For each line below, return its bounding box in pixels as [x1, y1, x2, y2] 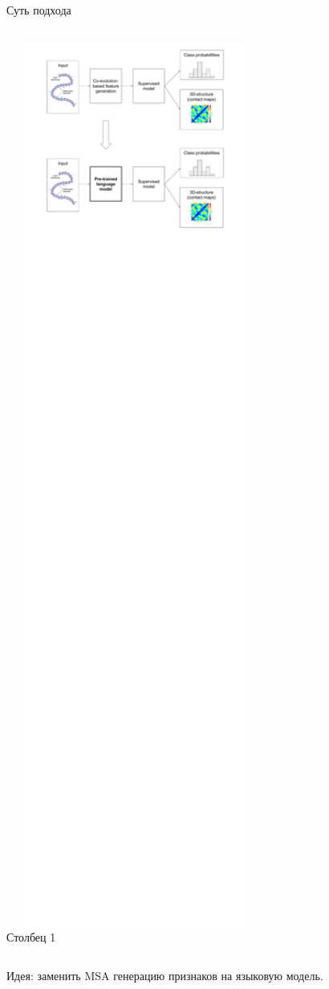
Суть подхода [6, 2, 71, 18]
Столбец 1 [6, 929, 56, 946]
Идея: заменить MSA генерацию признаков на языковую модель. [6, 966, 323, 983]
